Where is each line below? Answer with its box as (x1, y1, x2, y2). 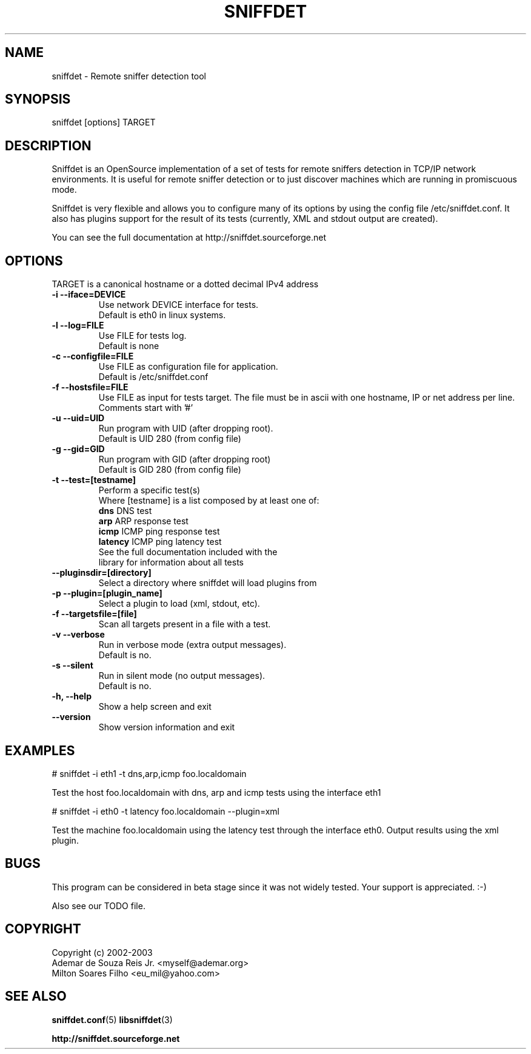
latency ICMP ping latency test (98, 536, 222, 547)
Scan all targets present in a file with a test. (98, 619, 271, 630)
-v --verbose (52, 629, 105, 640)
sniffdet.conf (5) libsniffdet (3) (52, 1014, 173, 1025)
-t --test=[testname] (52, 475, 136, 485)
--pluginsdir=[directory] (52, 567, 152, 578)
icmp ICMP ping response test (98, 526, 220, 537)
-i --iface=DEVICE (52, 289, 126, 300)
